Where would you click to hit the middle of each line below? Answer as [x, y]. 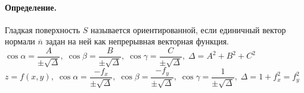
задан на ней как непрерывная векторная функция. [137, 41]
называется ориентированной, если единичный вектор [188, 29]
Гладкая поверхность [43, 29]
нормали [20, 41]
